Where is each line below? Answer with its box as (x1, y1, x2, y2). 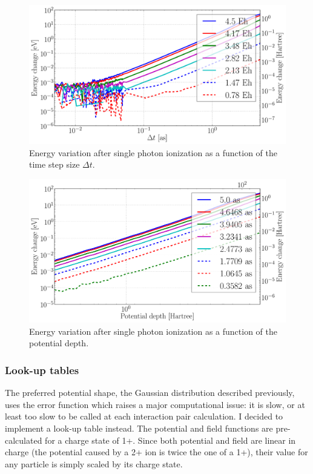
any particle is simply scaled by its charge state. (5, 457, 183, 470)
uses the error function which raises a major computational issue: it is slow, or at (5, 398, 305, 410)
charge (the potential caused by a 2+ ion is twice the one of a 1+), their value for (5, 446, 308, 458)
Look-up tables (5, 362, 79, 377)
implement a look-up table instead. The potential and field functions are (5, 422, 273, 435)
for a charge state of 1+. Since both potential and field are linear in (45, 433, 296, 446)
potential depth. (29, 337, 89, 349)
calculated (5, 433, 42, 446)
